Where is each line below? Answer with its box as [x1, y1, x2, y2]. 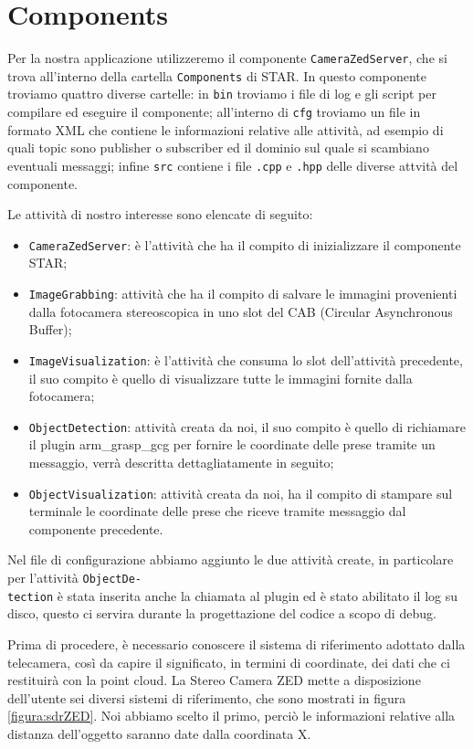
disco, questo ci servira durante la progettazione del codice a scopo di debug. [7, 604, 436, 623]
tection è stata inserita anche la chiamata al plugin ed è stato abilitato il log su [7, 585, 457, 605]
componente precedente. [28, 519, 163, 538]
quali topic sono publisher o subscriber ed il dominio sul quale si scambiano [7, 138, 429, 157]
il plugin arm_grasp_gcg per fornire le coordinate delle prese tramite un [28, 435, 436, 454]
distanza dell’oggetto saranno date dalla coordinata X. [7, 723, 311, 743]
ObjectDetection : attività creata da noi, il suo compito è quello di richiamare [28, 417, 466, 436]
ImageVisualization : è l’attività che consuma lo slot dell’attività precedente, [28, 350, 463, 369]
